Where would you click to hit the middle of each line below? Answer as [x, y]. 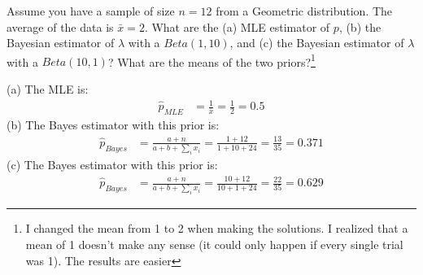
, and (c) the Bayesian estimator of [317, 43]
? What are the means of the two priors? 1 [211, 60]
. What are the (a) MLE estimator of [237, 26]
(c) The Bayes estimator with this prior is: [112, 165]
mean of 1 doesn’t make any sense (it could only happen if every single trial [214, 244]
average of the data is [60, 26]
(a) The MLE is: [48, 89]
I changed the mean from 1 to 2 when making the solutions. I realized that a [217, 228]
